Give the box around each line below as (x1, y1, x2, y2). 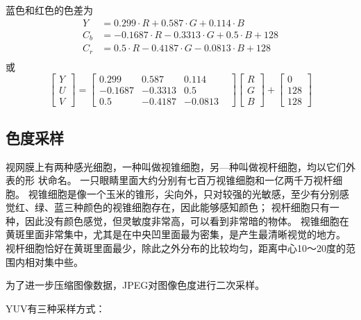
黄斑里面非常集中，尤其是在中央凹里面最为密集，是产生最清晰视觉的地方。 (6, 227, 346, 242)
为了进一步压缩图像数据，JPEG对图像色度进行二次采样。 (6, 278, 265, 292)
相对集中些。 (24, 254, 83, 269)
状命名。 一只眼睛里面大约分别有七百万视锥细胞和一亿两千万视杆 (37, 173, 333, 187)
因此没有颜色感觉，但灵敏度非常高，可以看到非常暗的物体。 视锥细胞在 (24, 213, 349, 228)
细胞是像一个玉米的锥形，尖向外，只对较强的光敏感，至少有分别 (47, 186, 339, 201)
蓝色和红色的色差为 (6, 3, 93, 17)
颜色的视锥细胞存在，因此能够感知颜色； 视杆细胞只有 (83, 200, 330, 214)
